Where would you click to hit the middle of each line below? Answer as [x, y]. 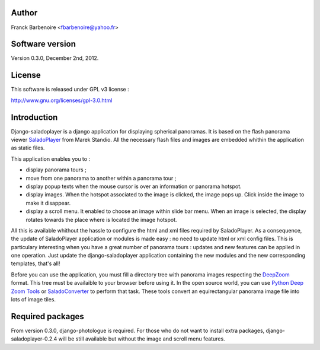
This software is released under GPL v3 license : [70, 90]
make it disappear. [48, 203]
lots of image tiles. [33, 300]
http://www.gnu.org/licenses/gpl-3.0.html [62, 100]
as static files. [28, 148]
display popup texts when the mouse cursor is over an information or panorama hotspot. [134, 186]
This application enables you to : [51, 159]
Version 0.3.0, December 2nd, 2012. [55, 58]
